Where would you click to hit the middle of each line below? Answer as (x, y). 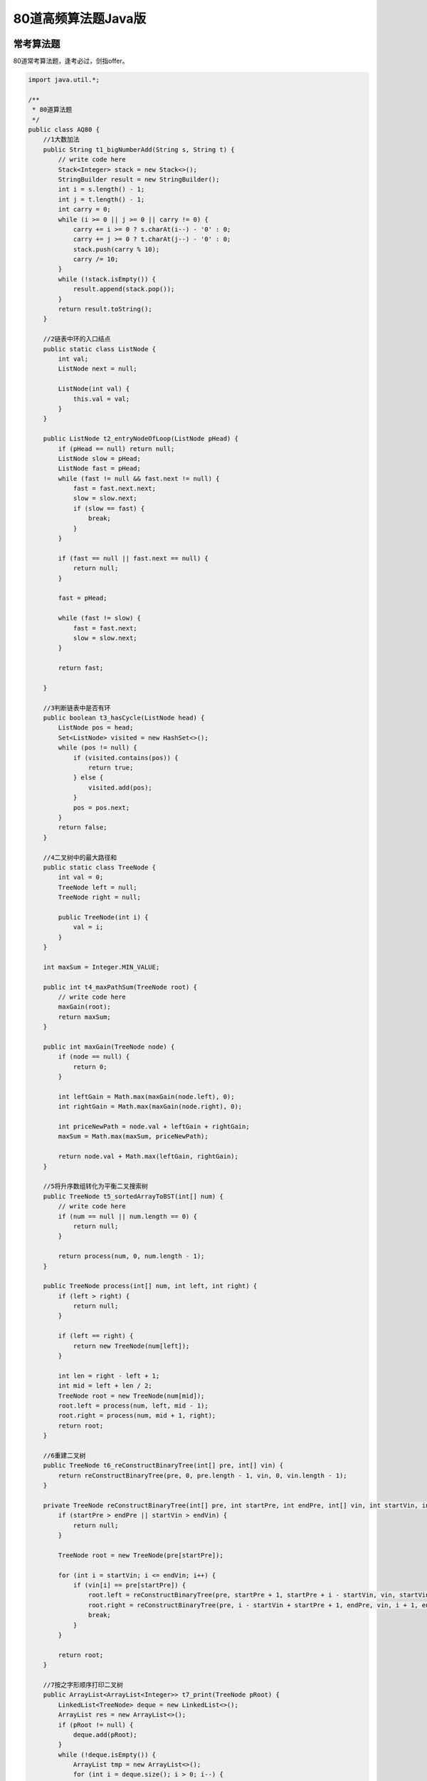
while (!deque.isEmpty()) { (107, 1755)
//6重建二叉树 (64, 1455)
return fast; (81, 668)
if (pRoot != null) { (96, 1725)
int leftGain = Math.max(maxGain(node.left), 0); (146, 1096)
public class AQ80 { (64, 129)
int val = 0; (81, 877)
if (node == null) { (94, 1057)
